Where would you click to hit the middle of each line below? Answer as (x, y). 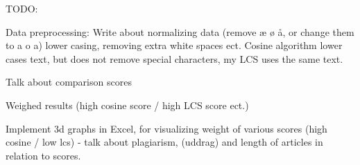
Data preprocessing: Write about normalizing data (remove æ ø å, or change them (180, 31)
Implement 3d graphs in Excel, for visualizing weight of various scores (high (166, 128)
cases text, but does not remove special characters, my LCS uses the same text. (174, 58)
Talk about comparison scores (69, 82)
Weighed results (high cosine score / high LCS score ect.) (127, 105)
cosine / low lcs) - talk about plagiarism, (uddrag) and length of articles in (164, 142)
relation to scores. (43, 155)
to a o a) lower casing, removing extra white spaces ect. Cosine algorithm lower (174, 45)
